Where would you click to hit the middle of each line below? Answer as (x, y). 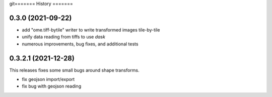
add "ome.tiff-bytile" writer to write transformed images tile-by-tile (91, 29)
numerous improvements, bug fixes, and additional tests (80, 44)
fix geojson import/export (48, 79)
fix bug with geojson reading (52, 86)
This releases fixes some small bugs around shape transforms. (74, 70)
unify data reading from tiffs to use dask (64, 37)
